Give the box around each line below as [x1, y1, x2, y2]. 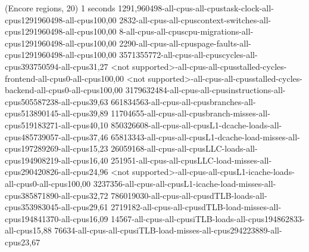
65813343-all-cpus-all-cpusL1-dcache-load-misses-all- [111, 130, 300, 143]
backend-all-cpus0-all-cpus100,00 [5, 84, 123, 96]
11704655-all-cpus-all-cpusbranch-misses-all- [111, 107, 270, 119]
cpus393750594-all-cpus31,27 [5, 60, 108, 72]
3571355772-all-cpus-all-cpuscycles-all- [119, 48, 258, 61]
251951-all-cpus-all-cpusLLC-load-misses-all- [111, 153, 272, 166]
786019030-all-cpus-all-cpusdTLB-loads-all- [111, 189, 267, 201]
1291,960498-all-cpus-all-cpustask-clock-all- [118, 2, 274, 14]
